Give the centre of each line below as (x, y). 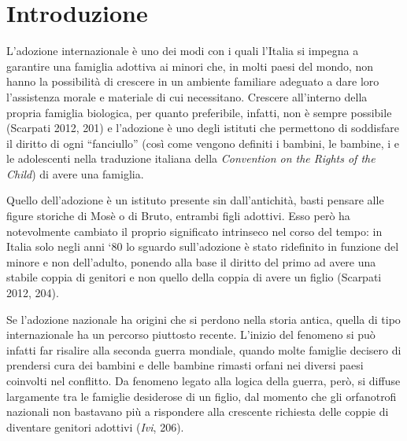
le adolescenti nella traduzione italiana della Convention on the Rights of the (191, 158)
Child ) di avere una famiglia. (75, 173)
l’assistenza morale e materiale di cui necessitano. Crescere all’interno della (187, 96)
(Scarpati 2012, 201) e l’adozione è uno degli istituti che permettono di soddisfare (203, 128)
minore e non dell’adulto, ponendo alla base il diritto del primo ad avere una (191, 261)
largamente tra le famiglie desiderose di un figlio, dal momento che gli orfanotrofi (202, 396)
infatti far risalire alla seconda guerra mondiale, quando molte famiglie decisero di (204, 349)
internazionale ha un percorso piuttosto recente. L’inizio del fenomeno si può (191, 334)
